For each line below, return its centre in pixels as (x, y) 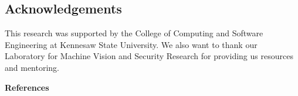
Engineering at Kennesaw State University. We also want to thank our (131, 44)
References (27, 87)
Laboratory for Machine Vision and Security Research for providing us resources (149, 56)
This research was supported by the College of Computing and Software (134, 33)
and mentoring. (32, 67)
